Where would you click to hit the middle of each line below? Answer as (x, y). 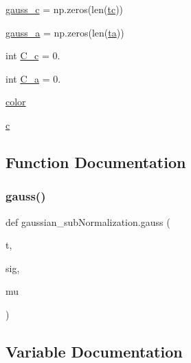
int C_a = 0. (33, 78)
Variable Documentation (94, 351)
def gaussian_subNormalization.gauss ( (88, 221)
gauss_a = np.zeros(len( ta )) (65, 32)
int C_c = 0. (33, 55)
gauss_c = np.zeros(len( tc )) (65, 9)
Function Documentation (96, 162)
